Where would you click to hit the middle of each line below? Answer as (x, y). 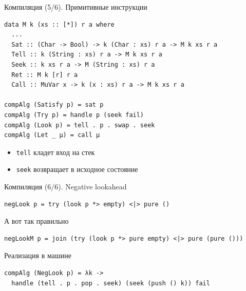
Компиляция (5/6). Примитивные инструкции (76, 7)
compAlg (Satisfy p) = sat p (54, 105)
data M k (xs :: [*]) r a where (59, 24)
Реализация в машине (38, 255)
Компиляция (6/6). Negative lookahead (65, 187)
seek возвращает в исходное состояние (77, 169)
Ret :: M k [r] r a (45, 75)
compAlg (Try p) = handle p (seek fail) (74, 115)
